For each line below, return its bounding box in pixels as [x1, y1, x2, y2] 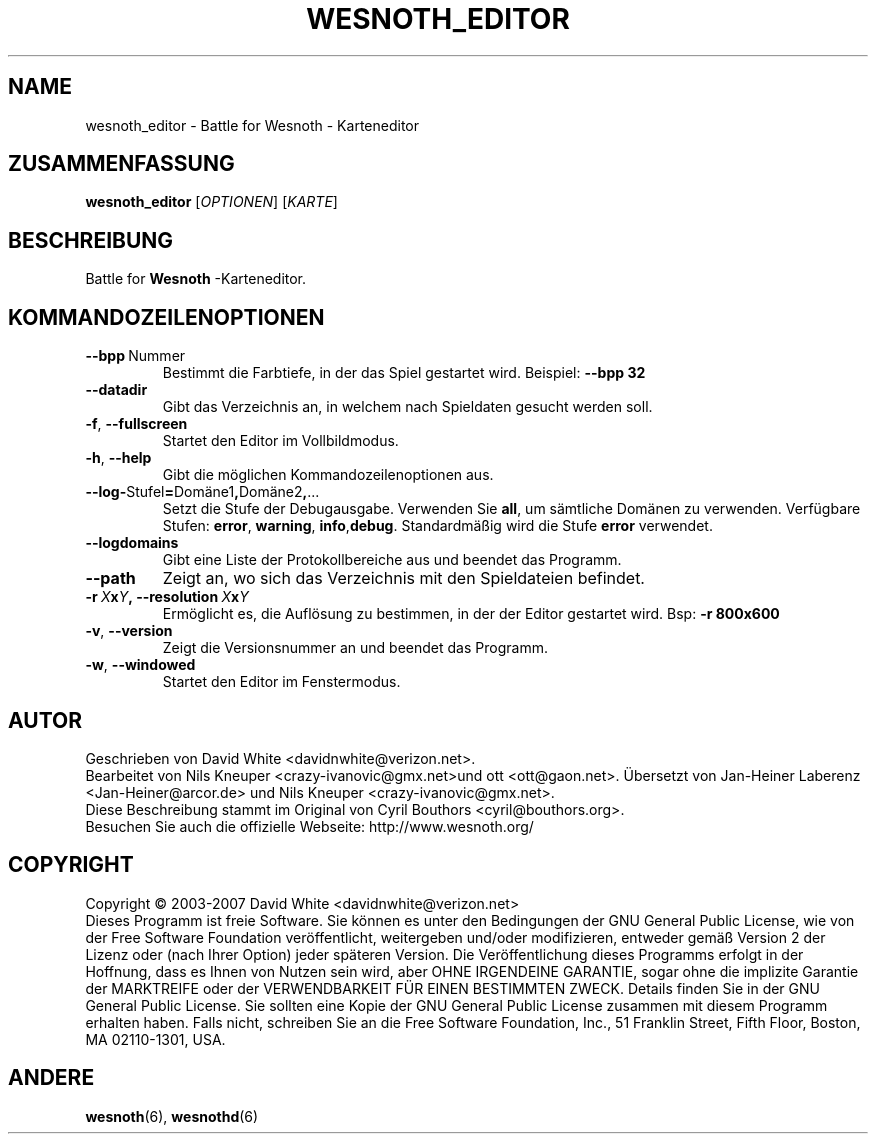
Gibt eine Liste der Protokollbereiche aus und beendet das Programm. [162, 551, 622, 569]
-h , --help [85, 449, 152, 467]
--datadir [85, 381, 148, 399]
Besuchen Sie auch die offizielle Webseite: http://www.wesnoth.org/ [85, 817, 534, 835]
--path [85, 568, 136, 589]
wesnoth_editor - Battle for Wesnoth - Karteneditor [85, 116, 419, 134]
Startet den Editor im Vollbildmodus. [162, 432, 399, 450]
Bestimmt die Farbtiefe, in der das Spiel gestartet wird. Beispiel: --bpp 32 [162, 364, 646, 382]
